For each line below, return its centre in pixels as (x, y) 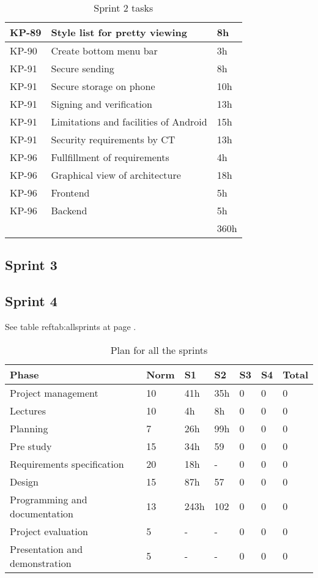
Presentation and (46, 549)
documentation (42, 513)
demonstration (41, 563)
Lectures (28, 410)
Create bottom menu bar (104, 51)
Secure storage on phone (103, 86)
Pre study (31, 446)
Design (24, 481)
